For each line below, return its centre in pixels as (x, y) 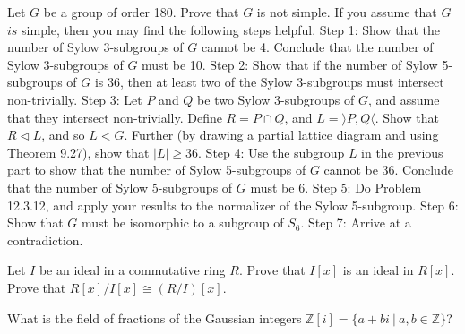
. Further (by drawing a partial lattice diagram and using (281, 135)
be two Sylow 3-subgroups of (276, 99)
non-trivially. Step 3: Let (75, 99)
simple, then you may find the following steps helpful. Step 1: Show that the (231, 29)
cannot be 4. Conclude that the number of (317, 47)
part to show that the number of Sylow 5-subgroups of (157, 170)
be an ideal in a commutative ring (132, 270)
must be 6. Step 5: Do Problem (336, 187)
